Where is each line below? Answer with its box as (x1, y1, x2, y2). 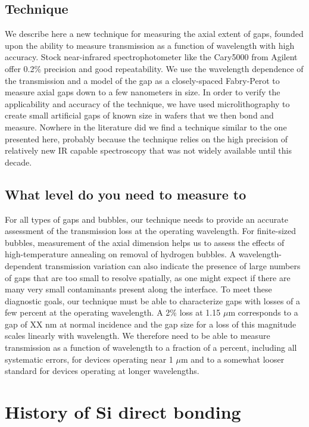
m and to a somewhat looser (180, 353, 285, 365)
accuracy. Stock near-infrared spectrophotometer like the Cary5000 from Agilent (5, 51, 298, 63)
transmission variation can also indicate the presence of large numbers (45, 259, 301, 272)
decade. (5, 155, 32, 168)
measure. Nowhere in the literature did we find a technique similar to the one (5, 120, 287, 133)
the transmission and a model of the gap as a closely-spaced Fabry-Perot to (5, 74, 280, 86)
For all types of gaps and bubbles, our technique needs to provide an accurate (5, 213, 288, 225)
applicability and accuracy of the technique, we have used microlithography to (5, 97, 290, 110)
